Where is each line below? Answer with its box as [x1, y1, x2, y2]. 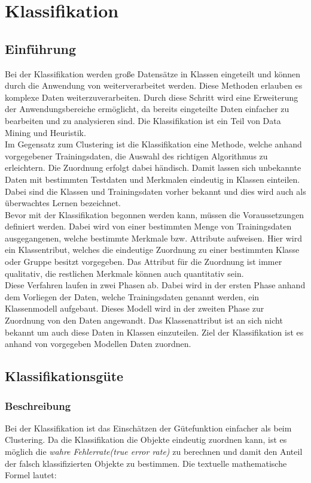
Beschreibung [5, 398, 71, 413]
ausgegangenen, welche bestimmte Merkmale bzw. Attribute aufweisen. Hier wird [5, 231, 302, 244]
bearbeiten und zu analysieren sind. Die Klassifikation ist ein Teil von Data [5, 114, 281, 126]
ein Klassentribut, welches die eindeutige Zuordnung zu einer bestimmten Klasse [5, 243, 300, 256]
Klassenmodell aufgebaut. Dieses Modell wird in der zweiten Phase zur [5, 302, 264, 315]
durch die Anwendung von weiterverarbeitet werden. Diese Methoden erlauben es [5, 79, 303, 92]
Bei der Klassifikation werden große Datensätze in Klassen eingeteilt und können [5, 67, 300, 80]
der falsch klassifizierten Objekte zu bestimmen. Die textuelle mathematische [5, 457, 287, 469]
